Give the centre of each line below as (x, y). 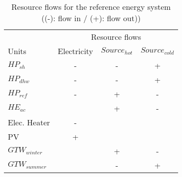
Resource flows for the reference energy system (91, 7)
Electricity (76, 51)
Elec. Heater (29, 122)
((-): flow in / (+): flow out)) (91, 18)
